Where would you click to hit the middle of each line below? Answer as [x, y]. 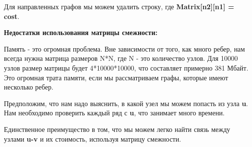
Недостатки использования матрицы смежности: [81, 32]
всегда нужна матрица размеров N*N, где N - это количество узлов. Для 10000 [121, 58]
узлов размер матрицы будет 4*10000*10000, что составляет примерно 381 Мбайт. [126, 67]
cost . [12, 16]
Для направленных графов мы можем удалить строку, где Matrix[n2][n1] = [119, 6]
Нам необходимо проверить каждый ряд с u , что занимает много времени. [114, 113]
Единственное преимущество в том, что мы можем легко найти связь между [117, 129]
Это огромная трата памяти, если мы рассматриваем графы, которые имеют [116, 77]
